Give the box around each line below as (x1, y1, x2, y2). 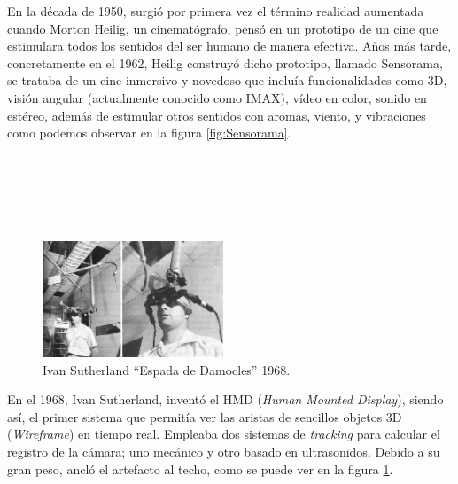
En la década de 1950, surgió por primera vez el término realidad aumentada (7, 2, 424, 20)
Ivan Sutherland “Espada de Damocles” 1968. (43, 360, 291, 379)
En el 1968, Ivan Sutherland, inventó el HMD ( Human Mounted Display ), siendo (7, 390, 444, 409)
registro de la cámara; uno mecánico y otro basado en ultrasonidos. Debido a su (7, 442, 440, 461)
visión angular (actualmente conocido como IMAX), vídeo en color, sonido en (7, 88, 427, 106)
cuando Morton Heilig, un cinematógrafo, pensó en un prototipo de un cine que (7, 19, 439, 37)
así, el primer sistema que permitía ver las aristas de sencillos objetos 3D (7, 407, 402, 425)
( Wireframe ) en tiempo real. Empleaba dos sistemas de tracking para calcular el (7, 425, 440, 443)
